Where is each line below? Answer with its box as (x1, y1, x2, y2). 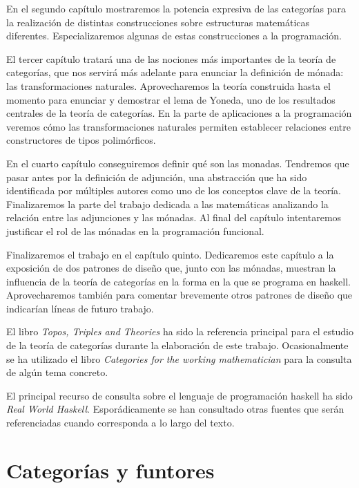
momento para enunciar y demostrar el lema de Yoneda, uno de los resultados (6, 92, 336, 106)
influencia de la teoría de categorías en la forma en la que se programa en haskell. (6, 274, 351, 288)
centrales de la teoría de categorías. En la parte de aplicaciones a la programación (6, 106, 352, 120)
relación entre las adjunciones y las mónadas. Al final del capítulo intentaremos (6, 210, 342, 225)
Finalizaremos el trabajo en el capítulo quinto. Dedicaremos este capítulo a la (6, 247, 334, 261)
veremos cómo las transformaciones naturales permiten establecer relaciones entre (6, 119, 351, 133)
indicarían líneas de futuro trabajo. (6, 301, 154, 315)
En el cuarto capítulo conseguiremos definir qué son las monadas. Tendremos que (6, 156, 349, 170)
